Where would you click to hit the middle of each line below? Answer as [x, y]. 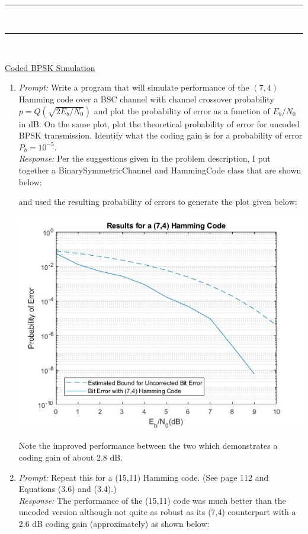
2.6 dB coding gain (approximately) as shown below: [114, 524]
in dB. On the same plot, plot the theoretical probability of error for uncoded [159, 123]
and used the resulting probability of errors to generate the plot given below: [158, 202]
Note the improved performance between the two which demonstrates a [148, 445]
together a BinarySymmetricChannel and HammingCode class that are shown [160, 170]
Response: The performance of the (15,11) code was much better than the [152, 500]
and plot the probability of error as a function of [182, 110]
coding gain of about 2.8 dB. [71, 457]
